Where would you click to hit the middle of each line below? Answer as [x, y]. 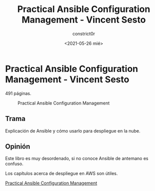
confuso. [14, 164]
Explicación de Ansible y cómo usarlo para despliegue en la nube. [73, 130]
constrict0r [84, 33]
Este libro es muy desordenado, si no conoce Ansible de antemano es [77, 158]
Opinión [18, 146]
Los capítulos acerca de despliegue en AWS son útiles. [62, 173]
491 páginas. [18, 93]
